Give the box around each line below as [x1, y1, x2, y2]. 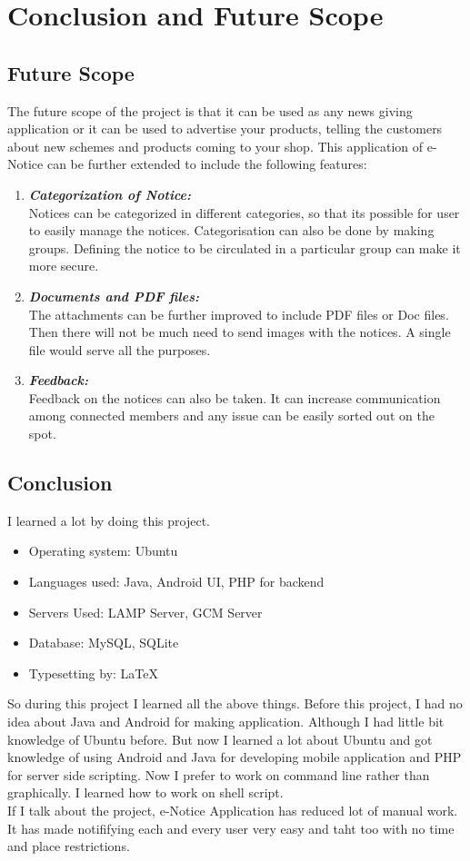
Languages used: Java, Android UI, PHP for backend [28, 572, 325, 591]
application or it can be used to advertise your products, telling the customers [7, 119, 443, 138]
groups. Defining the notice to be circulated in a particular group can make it [28, 238, 461, 257]
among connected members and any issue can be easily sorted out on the [28, 406, 435, 425]
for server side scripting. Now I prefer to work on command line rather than [7, 765, 430, 784]
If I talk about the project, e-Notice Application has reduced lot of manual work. [7, 801, 458, 819]
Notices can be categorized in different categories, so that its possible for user [28, 203, 460, 222]
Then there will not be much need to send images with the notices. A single [28, 322, 451, 341]
